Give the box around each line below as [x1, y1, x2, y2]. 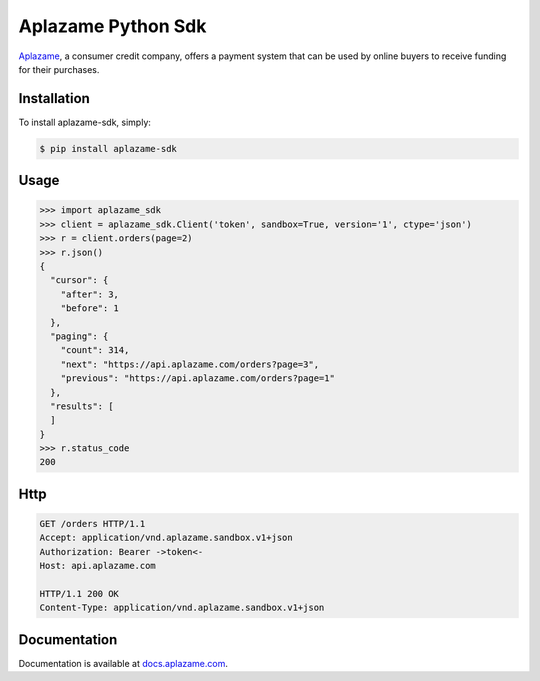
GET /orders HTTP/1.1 [39, 518, 146, 530]
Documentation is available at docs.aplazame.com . [18, 657, 229, 669]
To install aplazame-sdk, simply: [18, 116, 152, 128]
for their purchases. [18, 63, 100, 75]
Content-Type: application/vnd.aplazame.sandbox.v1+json [39, 602, 325, 614]
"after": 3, [60, 288, 120, 300]
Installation [18, 90, 90, 107]
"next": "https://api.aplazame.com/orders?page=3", [60, 358, 320, 370]
